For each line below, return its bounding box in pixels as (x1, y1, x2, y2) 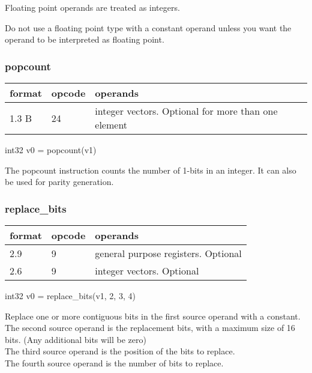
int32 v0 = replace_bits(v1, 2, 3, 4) (5, 290, 136, 302)
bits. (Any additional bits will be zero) (5, 333, 146, 345)
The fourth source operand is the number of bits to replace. (5, 356, 224, 369)
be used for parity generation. (5, 175, 114, 188)
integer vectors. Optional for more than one (95, 104, 278, 118)
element (95, 118, 128, 132)
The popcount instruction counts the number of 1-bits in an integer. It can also (5, 163, 296, 176)
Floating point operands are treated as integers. (5, 1, 180, 13)
